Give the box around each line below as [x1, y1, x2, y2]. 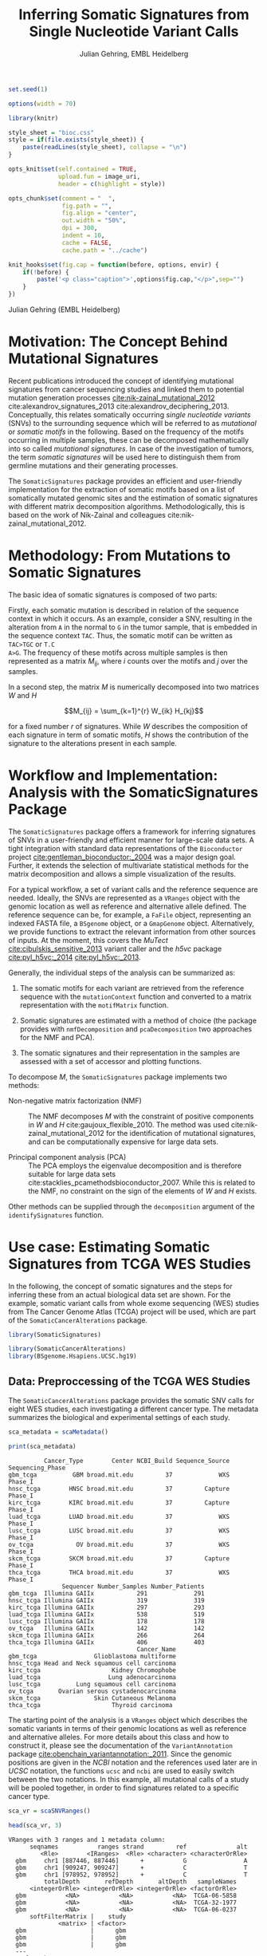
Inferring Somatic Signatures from [18, 6, 249, 24]
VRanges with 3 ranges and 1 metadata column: [8, 1836, 166, 1844]
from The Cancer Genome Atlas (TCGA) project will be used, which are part [8, 1307, 257, 1316]
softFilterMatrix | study [29, 1912, 127, 1920]
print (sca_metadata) [8, 1442, 77, 1450]
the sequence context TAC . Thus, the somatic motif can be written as [8, 630, 233, 640]
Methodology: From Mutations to [8, 546, 231, 565]
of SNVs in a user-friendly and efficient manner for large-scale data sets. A [8, 835, 255, 845]
